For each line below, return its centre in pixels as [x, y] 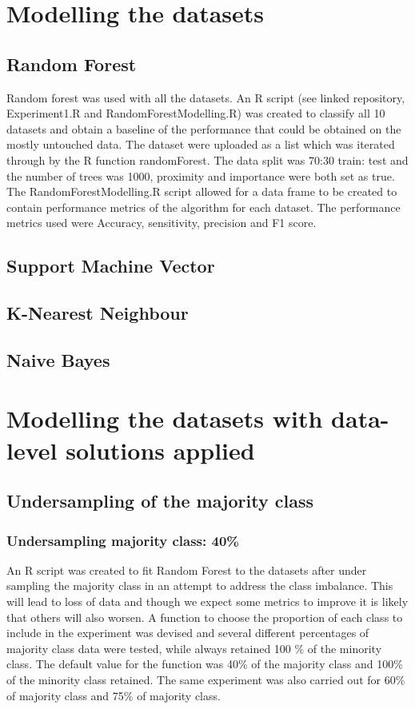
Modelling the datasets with [165, 418]
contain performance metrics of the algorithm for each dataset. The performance [204, 207]
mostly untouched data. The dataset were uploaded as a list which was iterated [201, 144]
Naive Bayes [58, 359]
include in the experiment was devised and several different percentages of [188, 633]
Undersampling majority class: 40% [123, 540]
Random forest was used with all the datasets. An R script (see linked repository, [206, 97]
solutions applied [160, 450]
